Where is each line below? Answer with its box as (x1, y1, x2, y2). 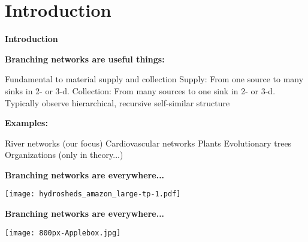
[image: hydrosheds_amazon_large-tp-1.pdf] (5, 190, 181, 199)
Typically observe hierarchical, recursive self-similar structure (5, 96, 230, 109)
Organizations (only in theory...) (5, 148, 123, 161)
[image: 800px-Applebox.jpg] (5, 228, 121, 237)
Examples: (5, 116, 48, 129)
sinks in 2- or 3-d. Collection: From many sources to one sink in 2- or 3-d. (5, 84, 276, 97)
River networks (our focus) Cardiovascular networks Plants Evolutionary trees (5, 136, 292, 149)
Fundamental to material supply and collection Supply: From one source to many (5, 73, 304, 85)
